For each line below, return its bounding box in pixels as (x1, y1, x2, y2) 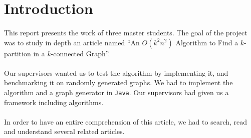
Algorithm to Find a (175, 37, 238, 47)
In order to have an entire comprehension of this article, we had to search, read (4, 116, 247, 127)
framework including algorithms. (4, 97, 104, 107)
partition (4, 48, 31, 58)
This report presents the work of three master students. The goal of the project (4, 27, 247, 37)
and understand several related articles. (4, 126, 125, 137)
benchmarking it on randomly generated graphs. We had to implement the (4, 77, 233, 88)
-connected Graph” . (51, 48, 110, 58)
